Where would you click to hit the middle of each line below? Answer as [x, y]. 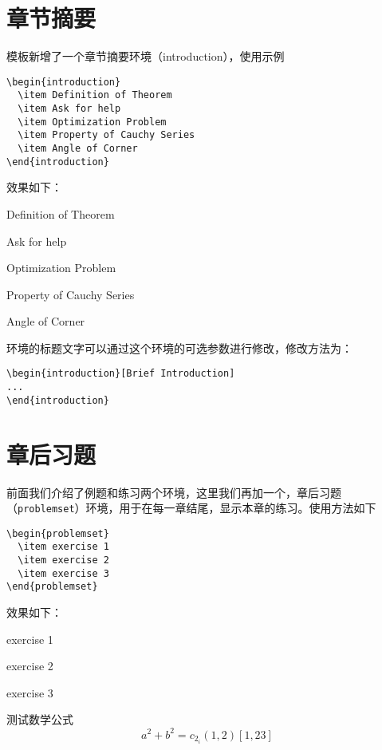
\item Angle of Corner [78, 148]
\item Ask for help [69, 109]
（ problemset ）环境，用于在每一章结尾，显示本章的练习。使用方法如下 [191, 508]
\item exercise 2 [63, 561]
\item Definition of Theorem [95, 95]
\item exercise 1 [63, 547]
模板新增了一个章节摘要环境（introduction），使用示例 [146, 56]
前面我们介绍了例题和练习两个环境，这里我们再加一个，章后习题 [174, 492]
